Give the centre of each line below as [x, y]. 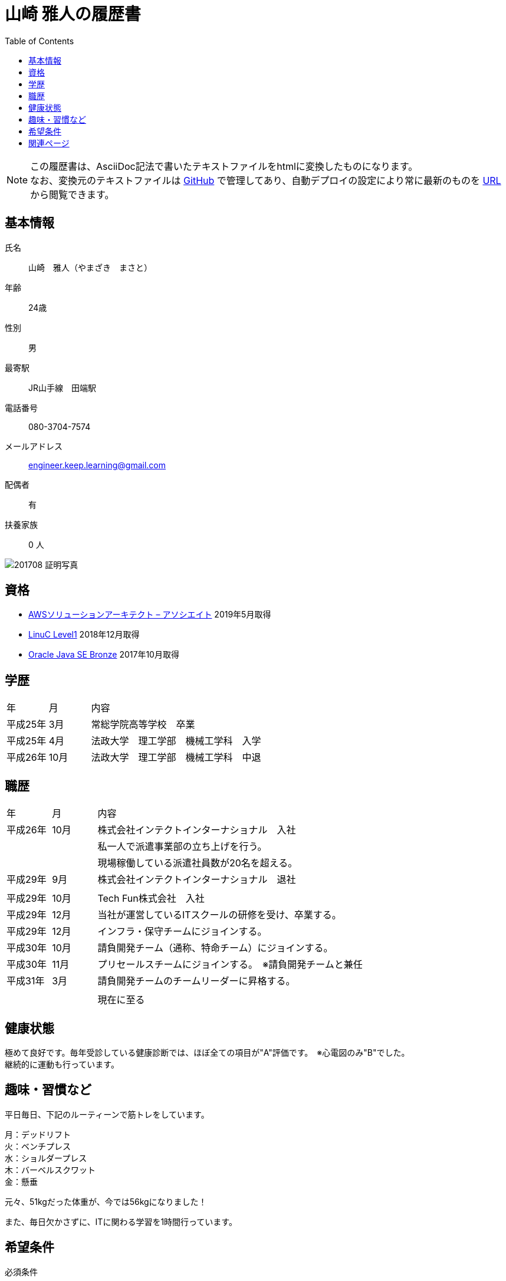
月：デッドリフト [38, 1134]
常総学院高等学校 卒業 [143, 725]
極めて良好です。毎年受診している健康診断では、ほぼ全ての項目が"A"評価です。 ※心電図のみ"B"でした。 [207, 1052]
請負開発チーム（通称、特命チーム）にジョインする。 [215, 948]
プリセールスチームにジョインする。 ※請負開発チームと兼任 [230, 965]
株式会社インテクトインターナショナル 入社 [197, 830]
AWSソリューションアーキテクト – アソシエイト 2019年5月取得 [150, 615]
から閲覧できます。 [72, 194]
